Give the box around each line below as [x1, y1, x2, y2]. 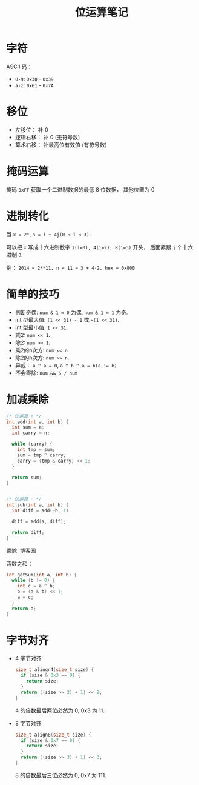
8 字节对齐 [15, 720, 42, 727]
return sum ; [11, 474, 42, 481]
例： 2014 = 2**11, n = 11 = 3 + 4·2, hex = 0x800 [6, 264, 135, 271]
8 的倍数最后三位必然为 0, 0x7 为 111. [15, 771, 107, 779]
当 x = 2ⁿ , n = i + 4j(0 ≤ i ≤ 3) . [6, 230, 91, 238]
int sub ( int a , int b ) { [6, 502, 69, 508]
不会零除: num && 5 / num [15, 369, 78, 376]
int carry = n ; [11, 430, 50, 436]
